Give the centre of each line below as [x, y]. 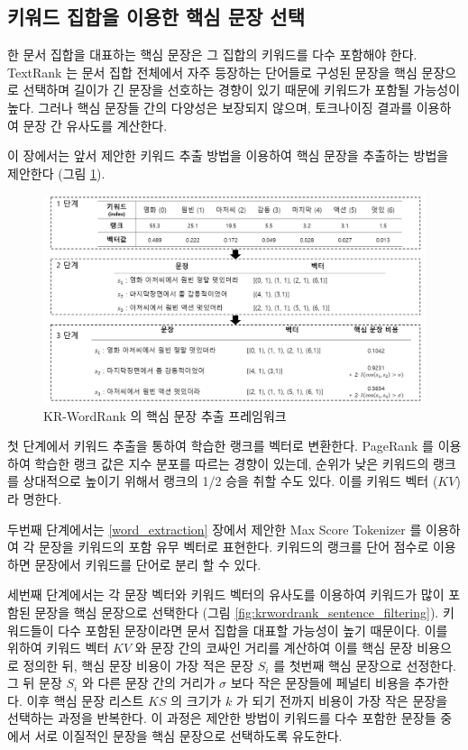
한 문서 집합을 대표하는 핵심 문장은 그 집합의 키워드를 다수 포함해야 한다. [212, 55]
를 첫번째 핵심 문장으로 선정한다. [365, 665]
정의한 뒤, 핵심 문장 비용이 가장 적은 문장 [138, 665]
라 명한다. [35, 498]
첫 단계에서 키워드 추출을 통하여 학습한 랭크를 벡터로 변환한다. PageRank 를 [220, 446]
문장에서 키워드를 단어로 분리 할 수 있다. [148, 564]
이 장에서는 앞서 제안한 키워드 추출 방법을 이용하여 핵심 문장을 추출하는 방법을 [228, 155]
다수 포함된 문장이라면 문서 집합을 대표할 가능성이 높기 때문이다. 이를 [253, 630]
